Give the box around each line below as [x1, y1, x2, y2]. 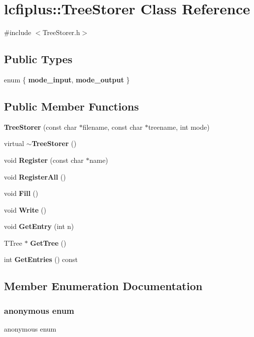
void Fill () [4, 188, 38, 198]
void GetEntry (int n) [4, 221, 74, 231]
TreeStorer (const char [4, 121, 77, 132]
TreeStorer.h [42, 27, 80, 37]
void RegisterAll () [4, 171, 66, 182]
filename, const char [82, 121, 143, 132]
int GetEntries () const [4, 254, 78, 264]
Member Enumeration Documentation [4, 278, 203, 294]
